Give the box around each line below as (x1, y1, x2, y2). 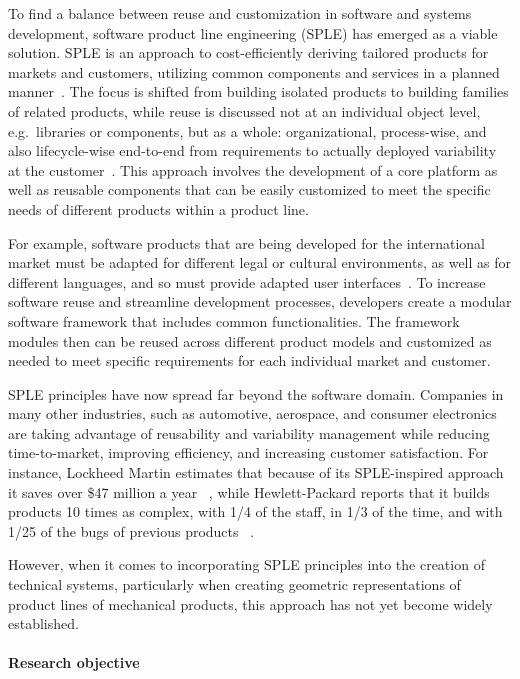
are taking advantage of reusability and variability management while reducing (8, 422, 490, 443)
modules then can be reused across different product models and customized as (8, 330, 492, 351)
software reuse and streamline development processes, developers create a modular (8, 291, 512, 312)
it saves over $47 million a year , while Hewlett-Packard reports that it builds (8, 481, 490, 502)
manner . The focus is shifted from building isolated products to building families (8, 81, 509, 102)
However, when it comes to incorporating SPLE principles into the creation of (8, 554, 485, 575)
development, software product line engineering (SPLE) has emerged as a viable (8, 22, 498, 43)
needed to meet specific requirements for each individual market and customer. (8, 350, 491, 371)
